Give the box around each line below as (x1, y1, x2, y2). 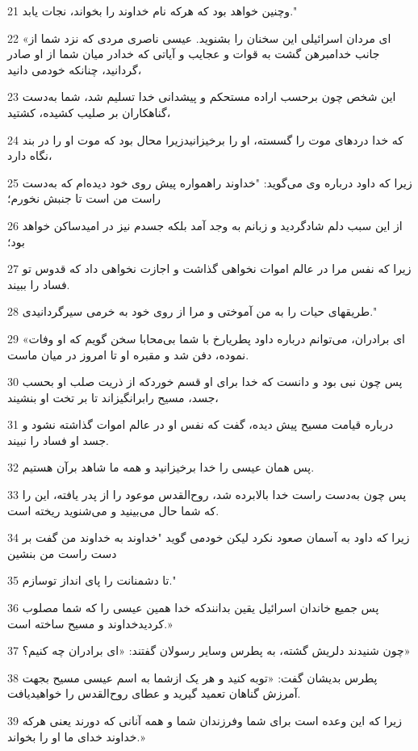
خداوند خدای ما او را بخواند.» (7, 728, 145, 745)
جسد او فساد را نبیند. (7, 431, 109, 448)
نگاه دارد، (7, 147, 52, 164)
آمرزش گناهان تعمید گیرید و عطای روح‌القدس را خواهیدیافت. (7, 685, 301, 702)
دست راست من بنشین (7, 544, 117, 561)
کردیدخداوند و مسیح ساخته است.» (7, 615, 173, 631)
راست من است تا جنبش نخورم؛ (7, 190, 161, 207)
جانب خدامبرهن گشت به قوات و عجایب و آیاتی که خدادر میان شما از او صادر (7, 45, 380, 62)
